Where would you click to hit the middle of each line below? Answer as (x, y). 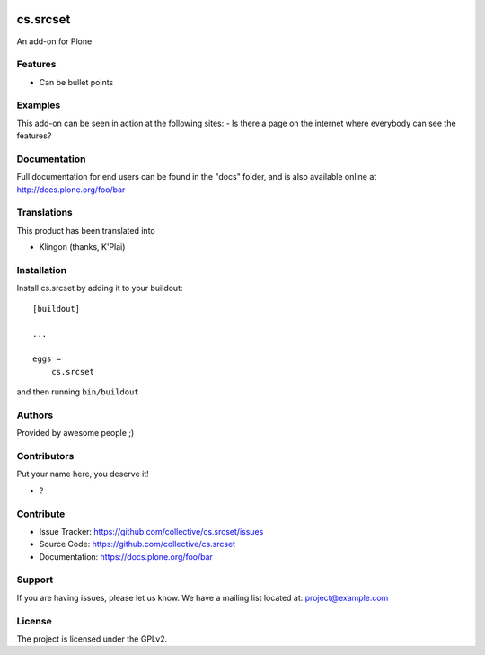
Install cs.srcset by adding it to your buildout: (100, 288)
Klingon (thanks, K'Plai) (82, 247)
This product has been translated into (86, 230)
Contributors (45, 456)
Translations (45, 213)
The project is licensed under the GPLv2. (92, 639)
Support (35, 580)
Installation (42, 270)
